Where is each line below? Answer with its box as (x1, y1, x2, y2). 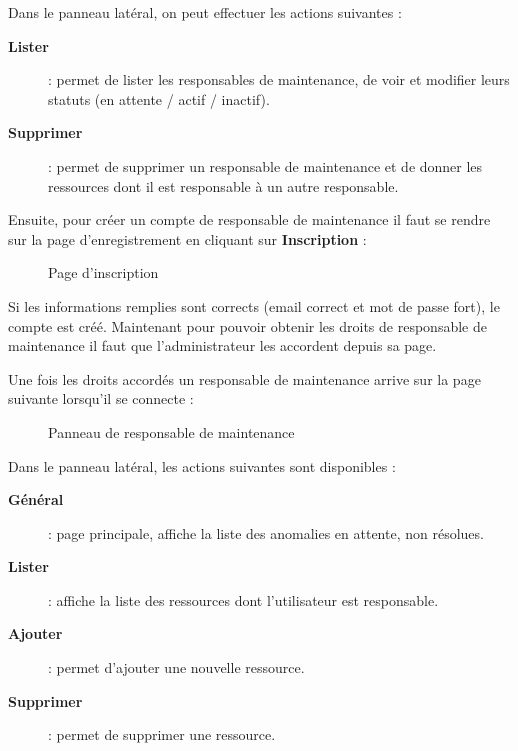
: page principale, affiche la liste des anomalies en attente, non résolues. (48, 522, 484, 543)
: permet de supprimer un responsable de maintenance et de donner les (48, 155, 483, 176)
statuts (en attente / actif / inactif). (48, 88, 270, 109)
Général (8, 489, 64, 510)
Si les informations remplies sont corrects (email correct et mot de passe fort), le (8, 295, 500, 316)
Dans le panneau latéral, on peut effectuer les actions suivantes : (8, 2, 402, 22)
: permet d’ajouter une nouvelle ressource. (48, 657, 305, 678)
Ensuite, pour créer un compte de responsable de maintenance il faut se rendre (8, 209, 491, 230)
